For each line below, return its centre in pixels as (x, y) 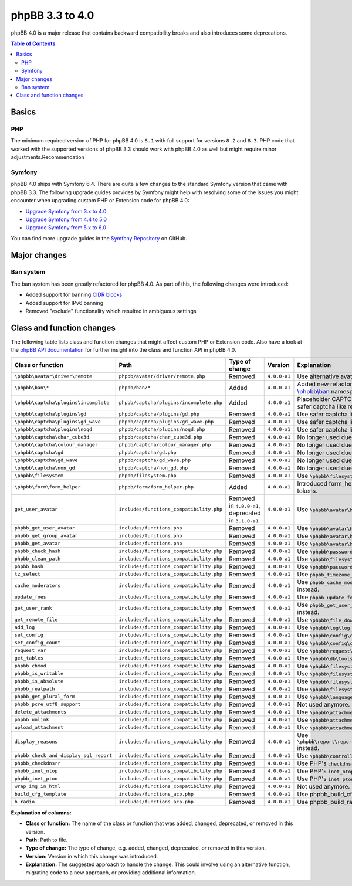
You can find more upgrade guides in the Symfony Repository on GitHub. (99, 238)
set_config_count (38, 643)
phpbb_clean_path (38, 559)
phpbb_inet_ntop (36, 771)
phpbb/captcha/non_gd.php (153, 468)
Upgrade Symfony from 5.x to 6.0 (66, 228)
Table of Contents (33, 43)
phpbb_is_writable (39, 673)
